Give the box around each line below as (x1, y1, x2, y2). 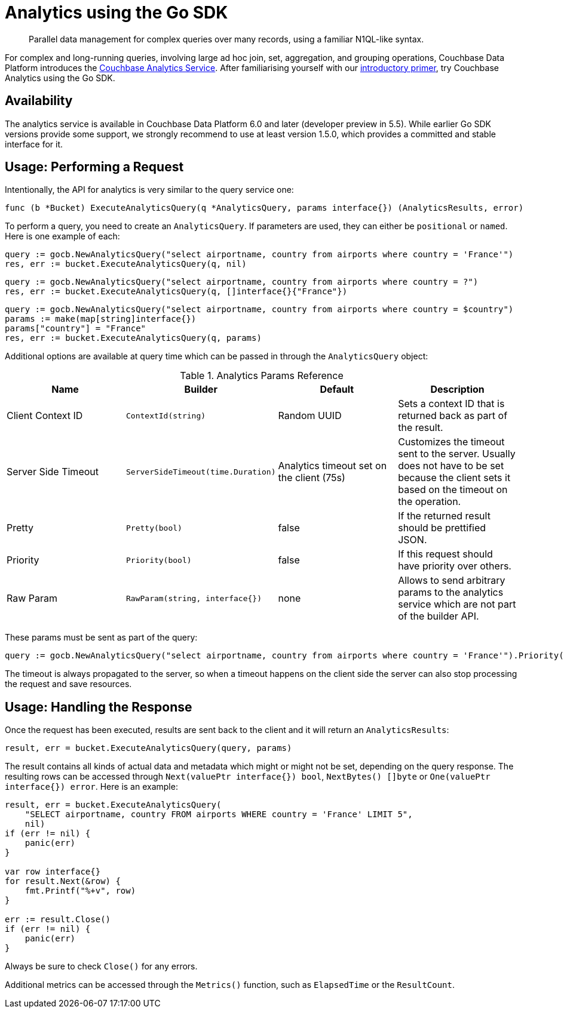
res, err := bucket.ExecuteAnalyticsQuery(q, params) (5, 333, 262, 343)
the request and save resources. (5, 679, 132, 689)
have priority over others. (398, 560, 511, 572)
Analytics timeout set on (278, 460, 387, 472)
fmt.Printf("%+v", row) (24, 886, 136, 896)
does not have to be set (398, 460, 504, 472)
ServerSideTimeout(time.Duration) (126, 467, 276, 476)
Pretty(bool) (126, 523, 182, 532)
